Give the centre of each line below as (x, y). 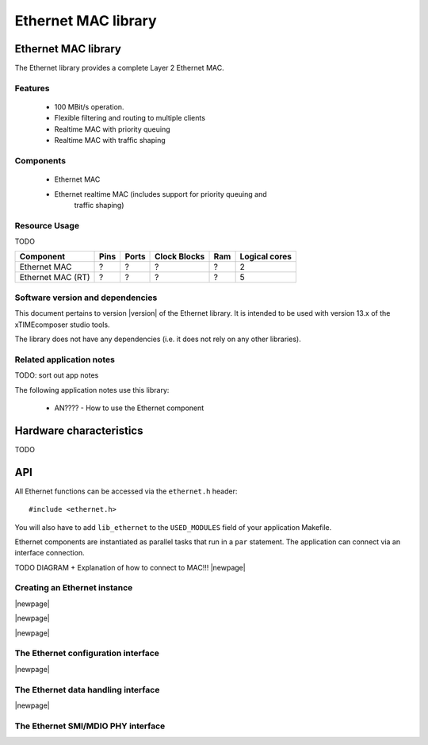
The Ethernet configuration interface (87, 653)
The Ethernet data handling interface (87, 689)
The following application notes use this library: (92, 390)
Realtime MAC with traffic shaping (110, 140)
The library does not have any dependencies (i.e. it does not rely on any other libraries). (158, 339)
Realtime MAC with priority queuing (112, 129)
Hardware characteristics (79, 430)
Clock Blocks (180, 256)
